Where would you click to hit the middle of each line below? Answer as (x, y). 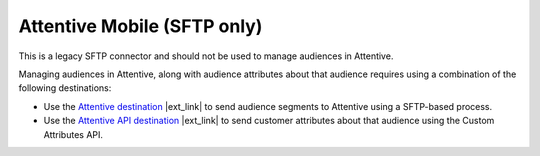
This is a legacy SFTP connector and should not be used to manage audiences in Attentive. (206, 56)
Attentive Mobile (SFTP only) (140, 26)
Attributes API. (73, 134)
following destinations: (65, 88)
